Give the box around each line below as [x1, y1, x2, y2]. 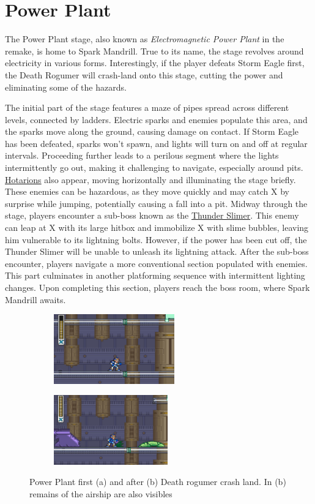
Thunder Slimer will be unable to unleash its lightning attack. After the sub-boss [5, 245, 309, 258]
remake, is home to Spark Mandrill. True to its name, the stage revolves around [5, 44, 304, 57]
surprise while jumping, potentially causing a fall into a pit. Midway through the [5, 197, 308, 209]
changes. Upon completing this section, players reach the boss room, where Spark [5, 281, 310, 293]
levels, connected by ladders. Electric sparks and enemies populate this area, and [5, 113, 308, 126]
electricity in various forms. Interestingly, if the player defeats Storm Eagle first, [5, 56, 305, 69]
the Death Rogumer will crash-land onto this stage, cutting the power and [5, 68, 283, 81]
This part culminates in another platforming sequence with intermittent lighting [5, 269, 305, 282]
